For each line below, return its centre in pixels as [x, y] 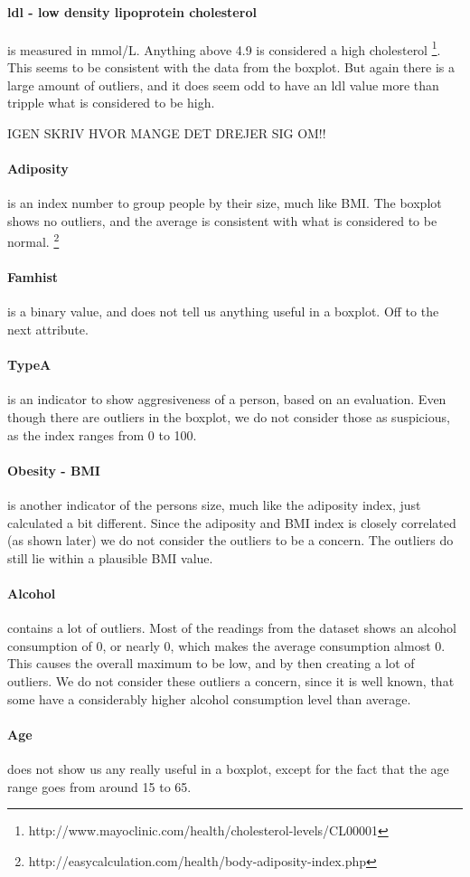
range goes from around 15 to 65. [99, 786]
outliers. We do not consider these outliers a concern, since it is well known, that [231, 680]
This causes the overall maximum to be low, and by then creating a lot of [211, 663]
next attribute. [48, 330]
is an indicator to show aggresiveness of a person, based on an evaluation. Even [227, 399]
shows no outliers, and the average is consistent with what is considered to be [222, 220]
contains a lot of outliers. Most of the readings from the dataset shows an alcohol [232, 628]
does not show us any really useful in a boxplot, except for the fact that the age [228, 768]
